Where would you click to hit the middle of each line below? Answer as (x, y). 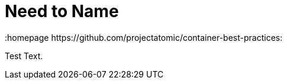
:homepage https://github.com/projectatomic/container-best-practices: (144, 37)
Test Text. (24, 56)
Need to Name (62, 11)
